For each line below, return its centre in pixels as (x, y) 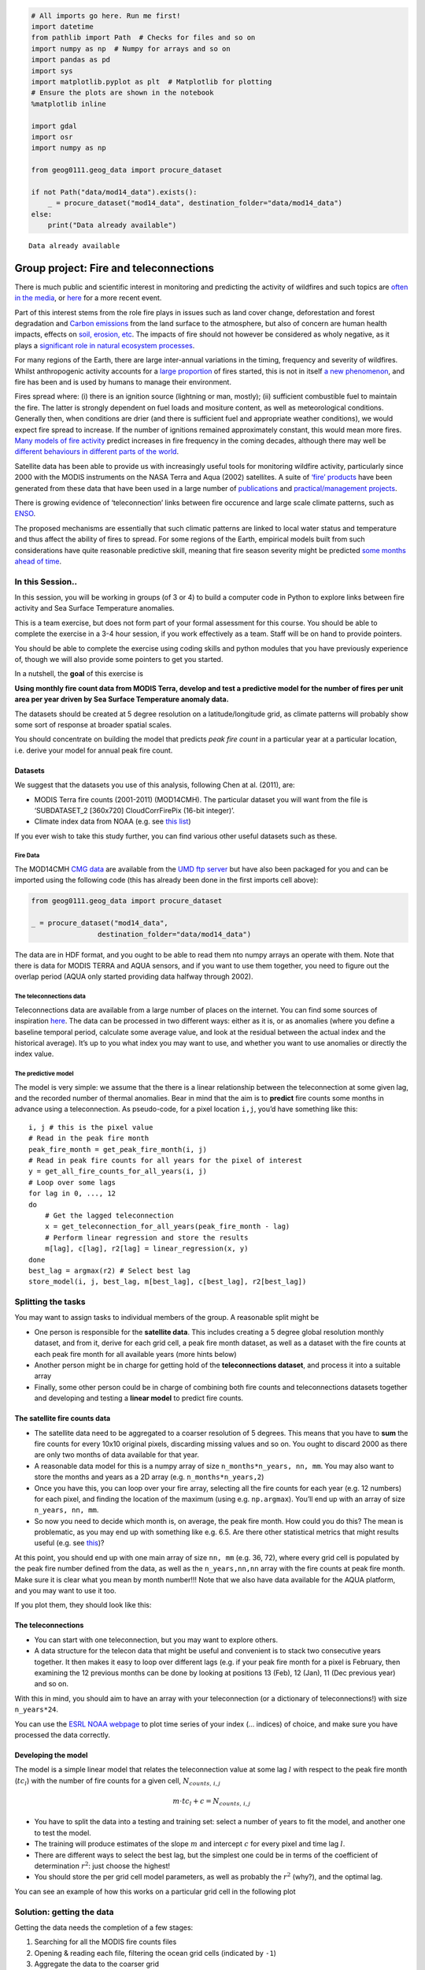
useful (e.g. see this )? (69, 1543)
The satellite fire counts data (63, 1418)
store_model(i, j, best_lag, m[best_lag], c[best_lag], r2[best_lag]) (168, 1282)
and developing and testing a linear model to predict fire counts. (139, 1398)
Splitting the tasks (50, 1302)
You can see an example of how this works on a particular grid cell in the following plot (155, 1891)
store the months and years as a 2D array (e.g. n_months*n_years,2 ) (149, 1477)
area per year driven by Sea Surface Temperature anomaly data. (122, 699)
